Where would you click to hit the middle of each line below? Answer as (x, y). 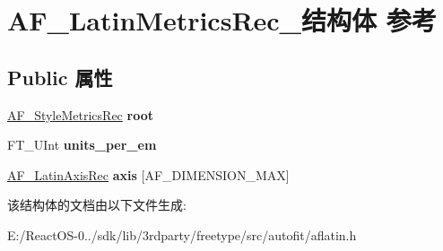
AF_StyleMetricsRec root (80, 114)
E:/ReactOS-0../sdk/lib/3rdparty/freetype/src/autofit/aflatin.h (182, 234)
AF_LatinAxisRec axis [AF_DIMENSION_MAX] (148, 174)
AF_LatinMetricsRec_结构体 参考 (222, 20)
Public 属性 (60, 77)
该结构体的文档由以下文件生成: (97, 205)
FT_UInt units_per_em (82, 145)
